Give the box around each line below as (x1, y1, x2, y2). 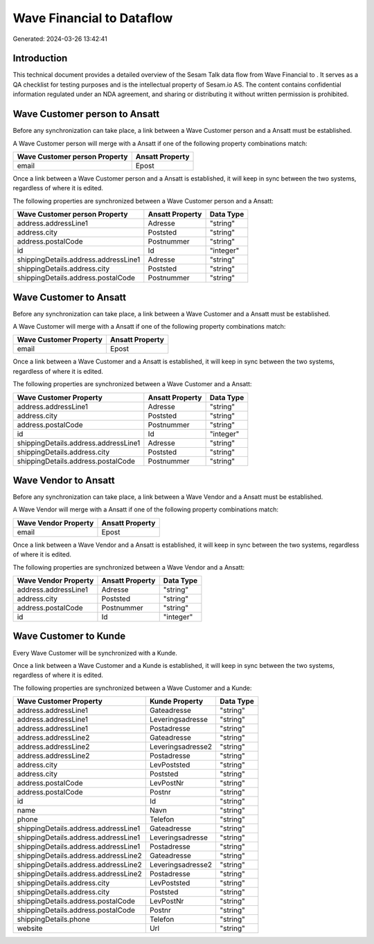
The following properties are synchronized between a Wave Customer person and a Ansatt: (12, 197, 274, 205)
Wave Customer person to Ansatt (12, 108, 160, 120)
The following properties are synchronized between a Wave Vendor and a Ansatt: (12, 563, 245, 571)
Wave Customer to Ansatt (12, 291, 127, 303)
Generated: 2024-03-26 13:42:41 (12, 35, 107, 43)
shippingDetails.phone (17, 914, 90, 924)
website (17, 924, 43, 934)
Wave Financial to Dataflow (12, 10, 173, 26)
